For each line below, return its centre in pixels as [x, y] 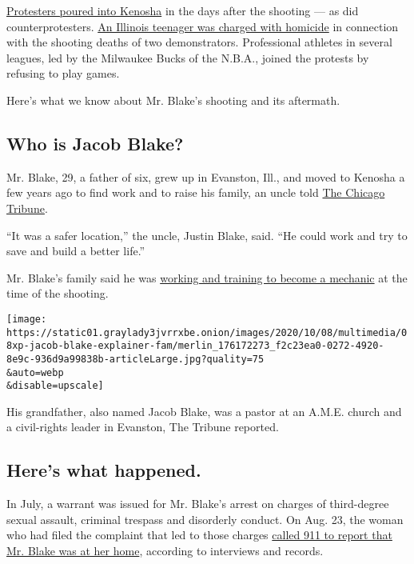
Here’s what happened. [104, 470]
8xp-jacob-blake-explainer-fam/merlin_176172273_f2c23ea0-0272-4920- [195, 346]
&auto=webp [35, 372]
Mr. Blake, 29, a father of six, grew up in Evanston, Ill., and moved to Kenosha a [206, 176]
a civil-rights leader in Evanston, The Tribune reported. [143, 427]
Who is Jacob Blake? [95, 143]
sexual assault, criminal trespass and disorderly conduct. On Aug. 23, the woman [205, 519]
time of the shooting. [58, 293]
